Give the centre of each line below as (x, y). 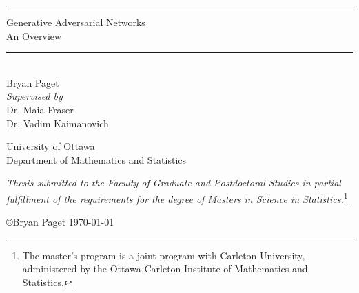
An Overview (34, 35)
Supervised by (34, 96)
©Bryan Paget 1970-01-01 (60, 222)
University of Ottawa (51, 146)
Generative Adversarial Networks (76, 22)
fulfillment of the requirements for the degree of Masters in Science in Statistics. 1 (177, 197)
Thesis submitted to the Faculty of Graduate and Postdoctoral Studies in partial (174, 183)
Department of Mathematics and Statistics (96, 159)
